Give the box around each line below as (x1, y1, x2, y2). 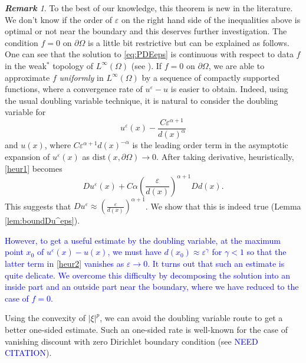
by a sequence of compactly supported (142, 71, 279, 83)
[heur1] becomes (5, 162, 62, 174)
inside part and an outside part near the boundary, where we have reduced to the (5, 280, 299, 293)
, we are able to (208, 59, 265, 71)
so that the (246, 246, 287, 258)
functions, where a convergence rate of (5, 83, 143, 95)
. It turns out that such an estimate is (147, 257, 285, 269)
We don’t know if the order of (5, 13, 113, 25)
